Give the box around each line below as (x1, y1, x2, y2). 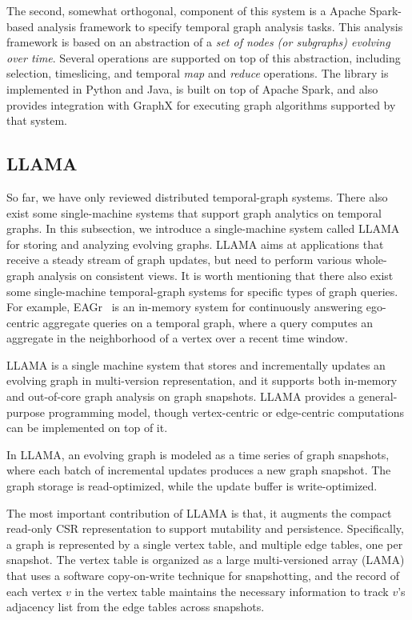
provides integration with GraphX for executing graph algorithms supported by (6, 96, 396, 113)
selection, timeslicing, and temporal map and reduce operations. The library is (6, 65, 389, 82)
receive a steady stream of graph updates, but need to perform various (6, 251, 352, 268)
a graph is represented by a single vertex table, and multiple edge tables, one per (6, 535, 403, 552)
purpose (6, 403, 45, 420)
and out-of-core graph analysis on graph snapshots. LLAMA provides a (6, 388, 355, 405)
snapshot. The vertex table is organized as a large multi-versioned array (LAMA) (6, 551, 405, 568)
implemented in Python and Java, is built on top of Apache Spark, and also (6, 80, 378, 97)
